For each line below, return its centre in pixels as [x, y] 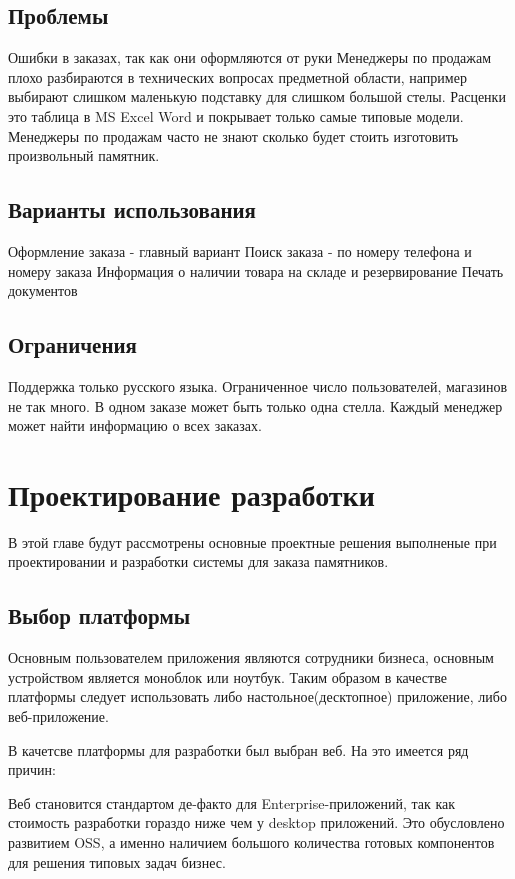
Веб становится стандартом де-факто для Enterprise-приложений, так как [232, 802]
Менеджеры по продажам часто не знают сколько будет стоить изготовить [233, 135]
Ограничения [72, 344]
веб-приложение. [58, 716]
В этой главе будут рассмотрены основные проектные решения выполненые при [252, 541]
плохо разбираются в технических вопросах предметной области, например [237, 76]
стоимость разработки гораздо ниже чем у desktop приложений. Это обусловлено [256, 822]
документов [43, 290]
